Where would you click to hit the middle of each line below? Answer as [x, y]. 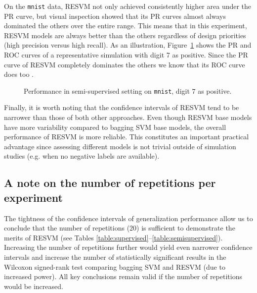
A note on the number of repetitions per [110, 183]
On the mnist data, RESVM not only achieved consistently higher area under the [128, 6]
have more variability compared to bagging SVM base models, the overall [115, 127]
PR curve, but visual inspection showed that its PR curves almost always [115, 16]
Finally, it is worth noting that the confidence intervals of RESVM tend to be [122, 107]
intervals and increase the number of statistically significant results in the [115, 257]
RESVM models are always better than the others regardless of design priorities [125, 35]
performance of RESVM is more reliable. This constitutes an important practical [127, 137]
